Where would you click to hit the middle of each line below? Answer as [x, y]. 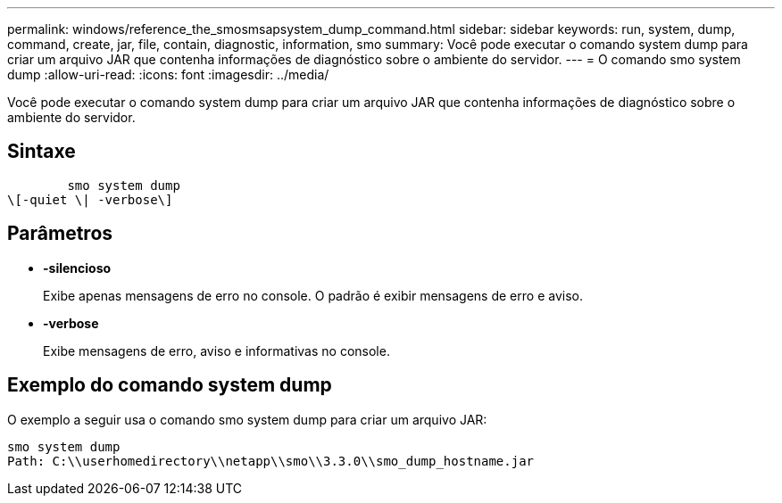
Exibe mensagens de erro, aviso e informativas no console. [216, 350]
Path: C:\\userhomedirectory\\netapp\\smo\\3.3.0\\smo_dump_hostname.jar [271, 461]
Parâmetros [60, 234]
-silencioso [77, 268]
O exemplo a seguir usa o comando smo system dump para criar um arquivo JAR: [247, 419]
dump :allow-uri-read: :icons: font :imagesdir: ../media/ [168, 74]
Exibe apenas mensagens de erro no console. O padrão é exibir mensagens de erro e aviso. [313, 295]
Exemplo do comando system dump [170, 385]
